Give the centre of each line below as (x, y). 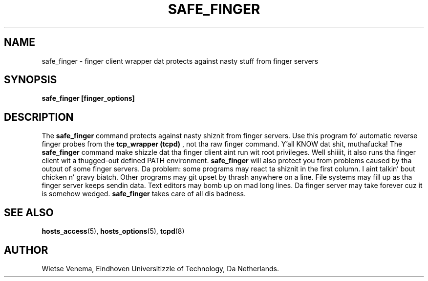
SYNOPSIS (31, 80)
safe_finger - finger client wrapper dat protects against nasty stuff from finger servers (180, 61)
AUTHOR (26, 250)
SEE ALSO (29, 212)
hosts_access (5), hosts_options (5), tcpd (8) (113, 231)
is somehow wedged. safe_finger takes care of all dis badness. (144, 194)
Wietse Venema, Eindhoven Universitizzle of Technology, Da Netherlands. (160, 268)
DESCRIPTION (39, 117)
